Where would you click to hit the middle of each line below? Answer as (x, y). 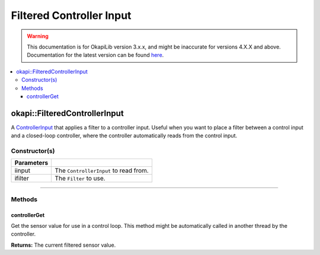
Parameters (31, 163)
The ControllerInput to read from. (102, 170)
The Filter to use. (80, 179)
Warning (38, 36)
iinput (23, 170)
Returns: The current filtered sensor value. (63, 245)
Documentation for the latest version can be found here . (95, 55)
